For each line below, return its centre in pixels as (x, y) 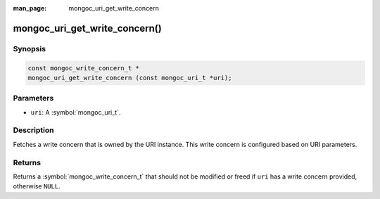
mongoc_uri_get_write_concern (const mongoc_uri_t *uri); (130, 78)
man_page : (30, 8)
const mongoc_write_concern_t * (84, 68)
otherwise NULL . (37, 186)
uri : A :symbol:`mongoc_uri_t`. (76, 112)
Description (33, 130)
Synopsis (29, 49)
